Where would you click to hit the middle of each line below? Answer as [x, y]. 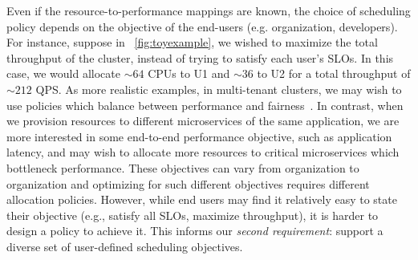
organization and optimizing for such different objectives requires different [188, 183]
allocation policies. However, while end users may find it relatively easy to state [202, 199]
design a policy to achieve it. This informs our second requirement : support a [195, 231]
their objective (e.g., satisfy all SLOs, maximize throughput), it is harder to [193, 215]
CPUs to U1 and [189, 73]
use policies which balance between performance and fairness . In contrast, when [205, 105]
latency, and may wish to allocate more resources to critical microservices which [203, 152]
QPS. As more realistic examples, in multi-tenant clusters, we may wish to [219, 89]
